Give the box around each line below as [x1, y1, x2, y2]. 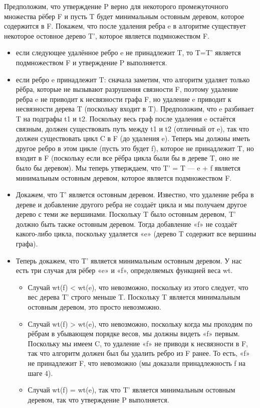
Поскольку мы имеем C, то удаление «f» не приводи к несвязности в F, [28, 338, 248, 348]
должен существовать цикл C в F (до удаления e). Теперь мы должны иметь [16, 133, 250, 144]
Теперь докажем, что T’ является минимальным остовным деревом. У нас [16, 255, 242, 265]
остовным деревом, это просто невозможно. [28, 302, 161, 312]
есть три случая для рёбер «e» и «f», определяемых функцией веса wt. [16, 265, 233, 276]
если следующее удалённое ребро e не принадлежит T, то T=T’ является [16, 47, 241, 58]
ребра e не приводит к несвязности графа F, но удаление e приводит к [16, 93, 231, 104]
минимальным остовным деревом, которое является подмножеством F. [16, 172, 232, 183]
